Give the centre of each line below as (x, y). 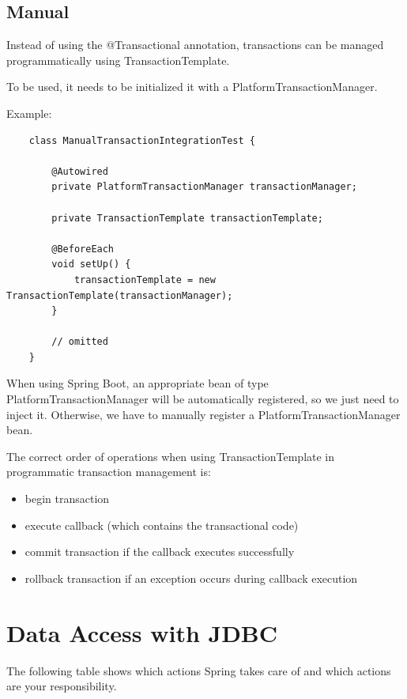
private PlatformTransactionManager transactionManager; (204, 187)
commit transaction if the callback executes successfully (160, 552)
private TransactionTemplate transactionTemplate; (187, 218)
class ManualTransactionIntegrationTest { (142, 140)
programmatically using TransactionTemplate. (118, 60)
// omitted (80, 342)
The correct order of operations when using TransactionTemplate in (171, 456)
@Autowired (80, 171)
